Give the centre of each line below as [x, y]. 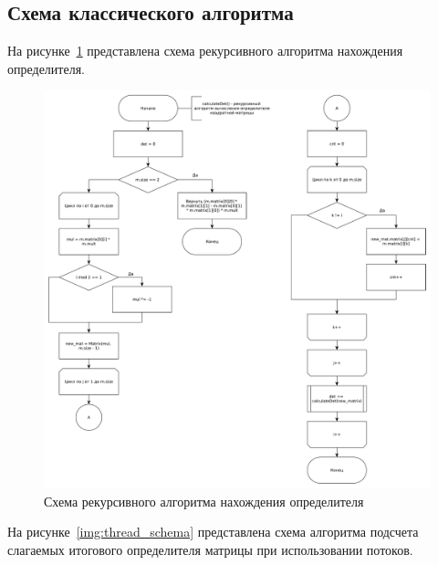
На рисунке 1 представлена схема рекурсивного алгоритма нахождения [205, 51]
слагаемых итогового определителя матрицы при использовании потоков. [210, 550]
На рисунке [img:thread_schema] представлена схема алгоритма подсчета [213, 532]
